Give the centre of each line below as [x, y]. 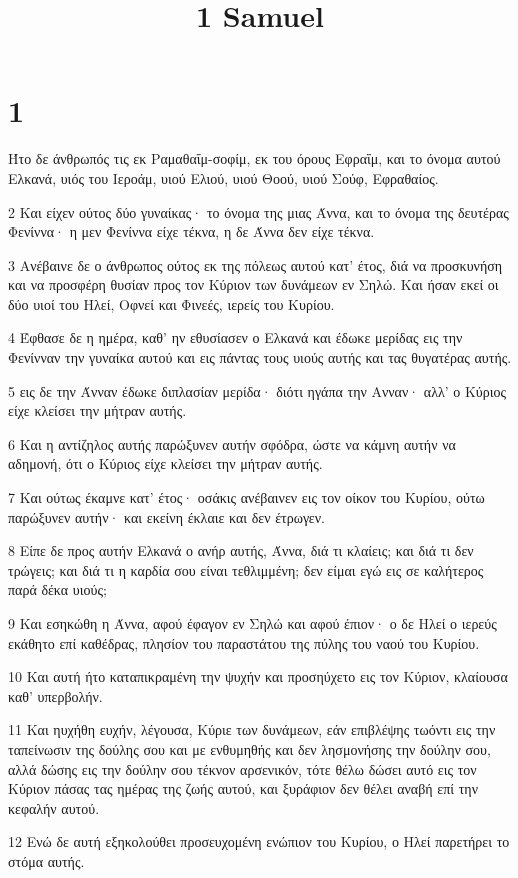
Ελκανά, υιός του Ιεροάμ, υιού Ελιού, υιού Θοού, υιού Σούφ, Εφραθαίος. [223, 177]
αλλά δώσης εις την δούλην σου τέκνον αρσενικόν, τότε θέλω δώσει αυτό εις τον [242, 768]
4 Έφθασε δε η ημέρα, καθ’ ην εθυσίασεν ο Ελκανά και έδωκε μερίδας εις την [235, 337]
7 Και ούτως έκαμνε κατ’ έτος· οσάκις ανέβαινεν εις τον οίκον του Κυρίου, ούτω [246, 497]
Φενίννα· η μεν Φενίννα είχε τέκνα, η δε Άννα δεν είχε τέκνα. [191, 231]
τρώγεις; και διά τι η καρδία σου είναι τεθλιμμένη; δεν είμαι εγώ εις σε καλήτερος [246, 569]
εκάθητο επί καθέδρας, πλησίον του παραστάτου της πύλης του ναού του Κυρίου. [244, 642]
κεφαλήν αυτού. [54, 807]
